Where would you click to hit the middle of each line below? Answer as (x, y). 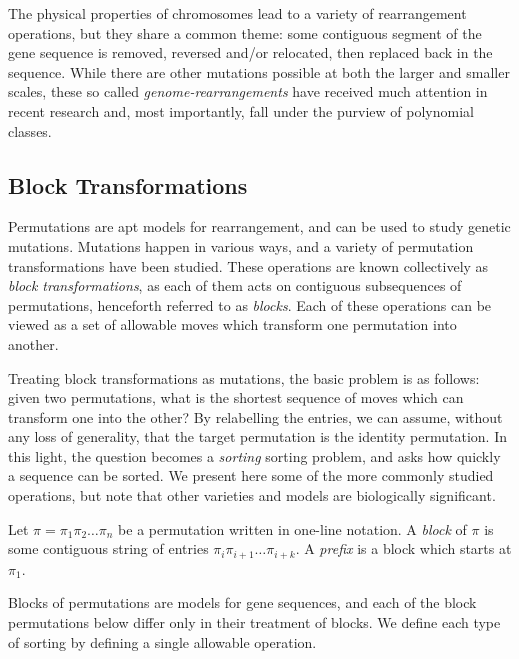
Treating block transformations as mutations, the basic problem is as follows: (244, 377)
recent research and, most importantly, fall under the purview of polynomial (241, 110)
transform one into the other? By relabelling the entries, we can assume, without (255, 416)
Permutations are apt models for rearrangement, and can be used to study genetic (259, 226)
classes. (30, 130)
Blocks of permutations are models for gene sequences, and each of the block (242, 602)
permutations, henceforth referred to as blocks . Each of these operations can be (250, 304)
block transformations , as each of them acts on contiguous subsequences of (235, 285)
